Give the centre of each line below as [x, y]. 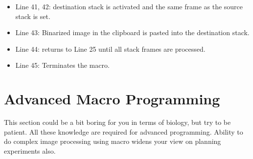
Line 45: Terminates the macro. [62, 65]
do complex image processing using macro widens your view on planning [113, 141]
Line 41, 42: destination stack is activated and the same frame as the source [129, 6]
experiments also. [30, 150]
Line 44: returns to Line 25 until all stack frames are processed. [110, 49]
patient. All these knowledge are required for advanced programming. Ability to [124, 131]
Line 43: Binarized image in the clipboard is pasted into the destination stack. [132, 32]
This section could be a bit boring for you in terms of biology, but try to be [117, 122]
